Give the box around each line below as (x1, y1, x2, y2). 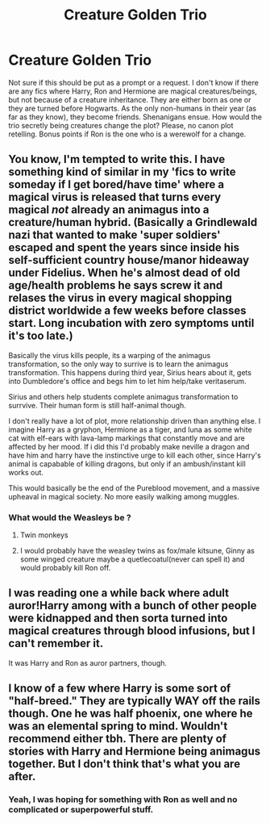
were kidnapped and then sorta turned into (8, 612, 228, 625)
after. (8, 770, 36, 783)
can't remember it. (8, 637, 104, 650)
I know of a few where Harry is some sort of (8, 682, 231, 696)
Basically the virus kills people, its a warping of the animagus (8, 350, 211, 360)
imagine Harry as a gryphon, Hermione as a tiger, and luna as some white (8, 424, 252, 434)
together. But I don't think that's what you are (8, 757, 240, 771)
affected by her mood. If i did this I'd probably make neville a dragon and (8, 441, 250, 451)
